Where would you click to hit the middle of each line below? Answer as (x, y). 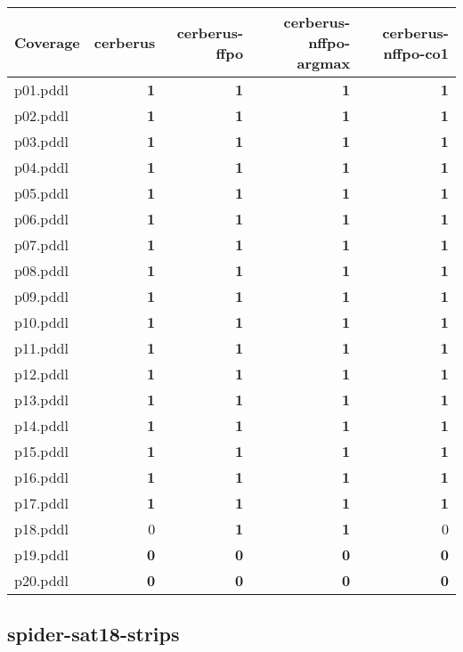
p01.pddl (41, 90)
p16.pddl (41, 477)
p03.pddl (41, 141)
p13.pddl (41, 399)
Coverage (47, 42)
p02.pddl (41, 115)
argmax (324, 63)
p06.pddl (41, 219)
